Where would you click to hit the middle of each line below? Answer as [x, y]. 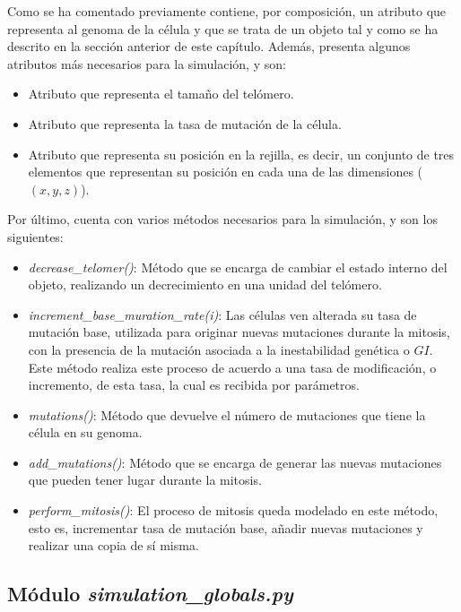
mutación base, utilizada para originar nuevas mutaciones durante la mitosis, [239, 332]
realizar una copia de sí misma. [113, 545]
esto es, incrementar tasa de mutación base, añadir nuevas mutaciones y [226, 527]
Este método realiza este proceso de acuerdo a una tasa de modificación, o [232, 367]
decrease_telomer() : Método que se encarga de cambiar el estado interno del [238, 267]
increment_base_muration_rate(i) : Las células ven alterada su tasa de [222, 314]
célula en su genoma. [85, 432]
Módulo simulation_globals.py [150, 594]
